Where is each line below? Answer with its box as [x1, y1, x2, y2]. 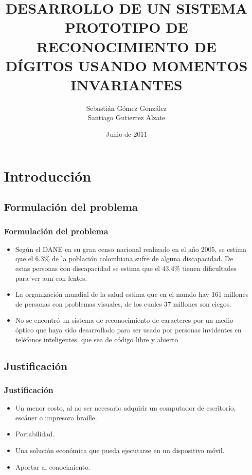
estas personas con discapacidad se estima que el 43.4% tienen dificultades [15, 263, 236, 273]
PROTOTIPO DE [65, 17, 188, 37]
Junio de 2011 [106, 129, 147, 139]
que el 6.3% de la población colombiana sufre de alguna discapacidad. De [15, 253, 234, 264]
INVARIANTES [71, 74, 182, 94]
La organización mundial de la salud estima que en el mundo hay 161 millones [15, 289, 249, 299]
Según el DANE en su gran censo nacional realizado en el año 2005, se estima [15, 244, 247, 254]
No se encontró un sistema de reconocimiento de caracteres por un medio [15, 315, 234, 325]
